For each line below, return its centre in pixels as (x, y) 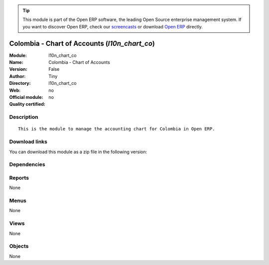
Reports (19, 178)
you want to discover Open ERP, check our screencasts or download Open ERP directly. (113, 26)
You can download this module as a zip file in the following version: (78, 152)
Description (24, 117)
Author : (17, 76)
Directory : (20, 83)
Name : (16, 62)
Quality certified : (27, 104)
